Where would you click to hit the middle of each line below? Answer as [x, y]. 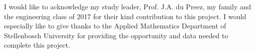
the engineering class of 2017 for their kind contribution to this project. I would [125, 16]
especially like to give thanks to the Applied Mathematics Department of [115, 26]
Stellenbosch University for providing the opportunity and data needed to [116, 35]
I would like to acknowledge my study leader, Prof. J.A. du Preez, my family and [127, 6]
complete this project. [37, 45]
